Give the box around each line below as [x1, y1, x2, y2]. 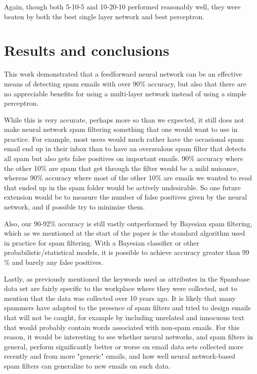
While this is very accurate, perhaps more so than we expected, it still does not [4, 114, 245, 125]
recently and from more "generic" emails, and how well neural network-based [4, 351, 236, 361]
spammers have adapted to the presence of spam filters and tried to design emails [4, 302, 251, 313]
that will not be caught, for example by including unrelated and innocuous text [4, 312, 245, 322]
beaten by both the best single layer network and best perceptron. [4, 11, 205, 21]
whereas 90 [4, 172, 37, 183]
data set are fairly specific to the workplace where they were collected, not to [4, 283, 238, 293]
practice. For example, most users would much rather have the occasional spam [4, 133, 244, 144]
